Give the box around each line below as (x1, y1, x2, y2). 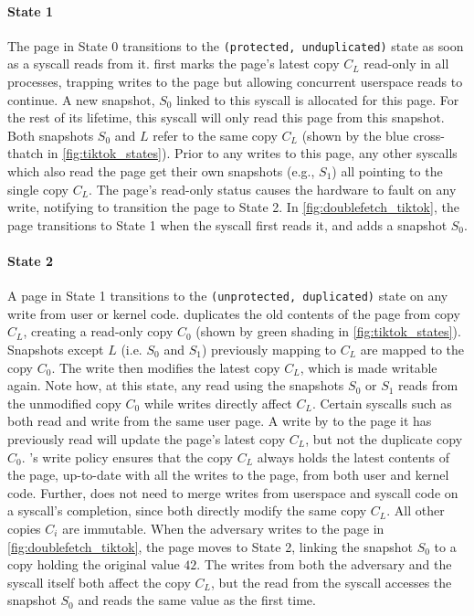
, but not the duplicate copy (305, 430, 463, 448)
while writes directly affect (143, 393, 292, 412)
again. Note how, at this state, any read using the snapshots (7, 376, 344, 395)
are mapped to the (360, 340, 465, 359)
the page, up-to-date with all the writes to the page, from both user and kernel (7, 465, 449, 484)
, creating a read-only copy (23, 322, 174, 341)
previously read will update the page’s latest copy (7, 430, 286, 448)
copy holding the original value (7, 555, 180, 574)
